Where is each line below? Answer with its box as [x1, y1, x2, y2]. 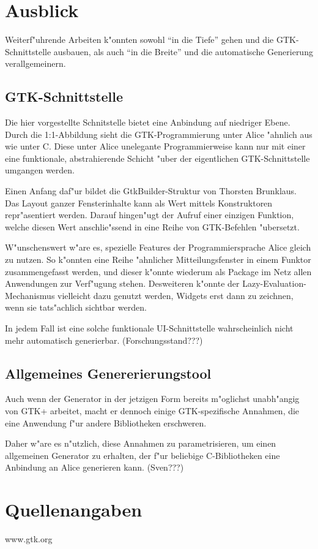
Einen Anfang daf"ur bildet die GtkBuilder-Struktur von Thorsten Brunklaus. [5, 184, 297, 197]
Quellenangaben [5, 497, 142, 522]
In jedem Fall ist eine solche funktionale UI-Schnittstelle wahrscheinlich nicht [5, 322, 294, 335]
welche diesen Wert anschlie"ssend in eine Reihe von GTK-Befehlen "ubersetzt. [5, 220, 300, 233]
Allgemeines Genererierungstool [5, 363, 212, 382]
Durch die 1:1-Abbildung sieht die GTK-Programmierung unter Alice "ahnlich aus [5, 127, 312, 140]
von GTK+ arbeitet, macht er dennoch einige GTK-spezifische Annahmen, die [5, 404, 300, 417]
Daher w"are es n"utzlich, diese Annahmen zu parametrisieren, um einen [5, 437, 276, 450]
